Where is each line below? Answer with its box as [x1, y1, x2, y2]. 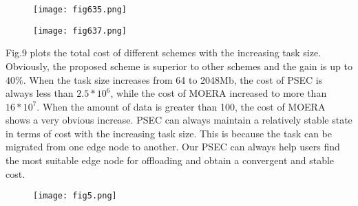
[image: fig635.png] [33, 5, 127, 14]
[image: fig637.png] [33, 25, 127, 36]
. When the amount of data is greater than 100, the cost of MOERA [36, 99, 326, 113]
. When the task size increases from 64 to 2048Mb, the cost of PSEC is [23, 72, 323, 87]
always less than [6, 86, 74, 100]
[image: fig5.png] [33, 191, 117, 201]
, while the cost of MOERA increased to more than [110, 86, 327, 100]
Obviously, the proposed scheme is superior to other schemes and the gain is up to [6, 58, 352, 73]
